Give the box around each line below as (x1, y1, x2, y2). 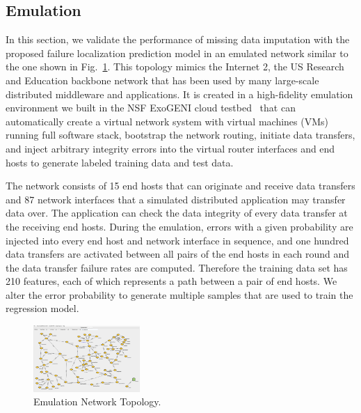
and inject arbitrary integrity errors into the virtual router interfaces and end (6, 141, 335, 155)
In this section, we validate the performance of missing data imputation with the (6, 32, 350, 47)
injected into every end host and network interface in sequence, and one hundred (6, 233, 349, 247)
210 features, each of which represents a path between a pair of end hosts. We (6, 274, 337, 288)
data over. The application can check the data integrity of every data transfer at (6, 205, 348, 220)
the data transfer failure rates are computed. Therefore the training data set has (6, 260, 348, 274)
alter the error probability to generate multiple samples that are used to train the (6, 287, 353, 302)
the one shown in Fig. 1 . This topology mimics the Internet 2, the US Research (6, 59, 344, 74)
